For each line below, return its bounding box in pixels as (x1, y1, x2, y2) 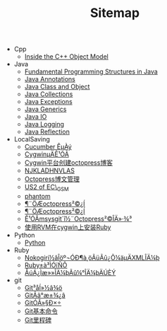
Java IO (24, 112, 47, 121)
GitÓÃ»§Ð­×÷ (24, 298, 62, 307)
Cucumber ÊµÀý (24, 143, 72, 151)
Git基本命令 (24, 306, 58, 315)
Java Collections (24, 90, 73, 98)
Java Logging (24, 120, 65, 129)
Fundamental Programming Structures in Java (24, 67, 159, 76)
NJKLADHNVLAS (24, 166, 75, 175)
